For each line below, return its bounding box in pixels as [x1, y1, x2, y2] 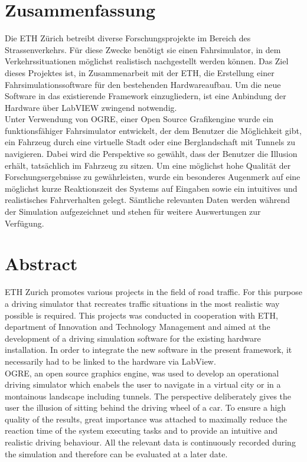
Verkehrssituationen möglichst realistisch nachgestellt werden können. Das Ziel [5, 55, 289, 67]
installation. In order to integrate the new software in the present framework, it [5, 343, 292, 356]
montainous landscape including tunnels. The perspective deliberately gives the [5, 389, 292, 402]
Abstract [5, 251, 78, 276]
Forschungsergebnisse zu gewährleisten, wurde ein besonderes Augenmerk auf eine [5, 171, 301, 183]
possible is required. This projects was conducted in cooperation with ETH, [5, 309, 278, 321]
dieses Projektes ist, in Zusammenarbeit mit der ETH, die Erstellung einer [5, 66, 275, 78]
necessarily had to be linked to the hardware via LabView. [5, 355, 216, 367]
